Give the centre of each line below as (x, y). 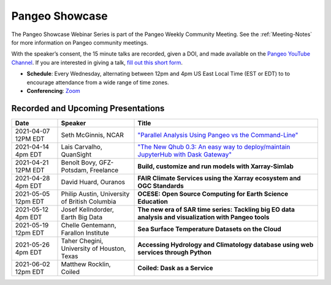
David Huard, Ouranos (93, 182)
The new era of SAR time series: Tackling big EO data (216, 209)
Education (153, 201)
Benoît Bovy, (79, 162)
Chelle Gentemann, (89, 225)
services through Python (174, 252)
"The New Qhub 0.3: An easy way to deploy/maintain (214, 147)
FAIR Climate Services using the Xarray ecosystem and (219, 178)
